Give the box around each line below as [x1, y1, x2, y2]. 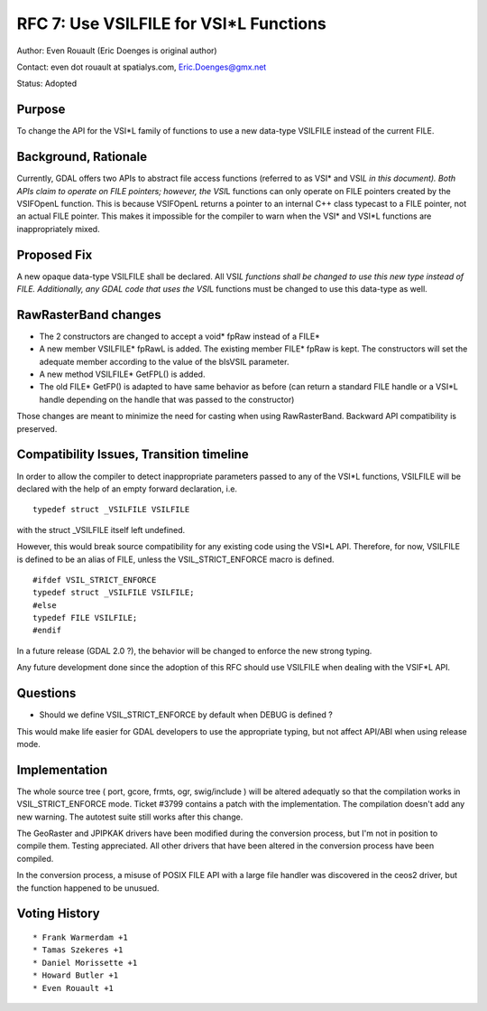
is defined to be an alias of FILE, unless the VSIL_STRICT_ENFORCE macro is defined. [16, 554, 335, 565]
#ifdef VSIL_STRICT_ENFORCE [32, 575, 157, 585]
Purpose [16, 102, 66, 117]
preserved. [16, 423, 58, 434]
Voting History [16, 906, 100, 922]
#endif [32, 625, 62, 636]
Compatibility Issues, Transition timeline [16, 447, 249, 463]
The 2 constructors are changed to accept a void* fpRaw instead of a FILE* [39, 331, 320, 342]
